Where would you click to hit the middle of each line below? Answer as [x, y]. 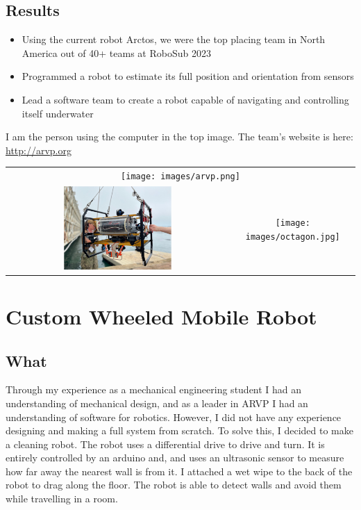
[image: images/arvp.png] [180, 177]
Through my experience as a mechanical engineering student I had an [154, 389]
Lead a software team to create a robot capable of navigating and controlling [185, 99]
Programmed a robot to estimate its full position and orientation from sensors [188, 76]
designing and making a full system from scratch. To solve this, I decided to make [180, 430]
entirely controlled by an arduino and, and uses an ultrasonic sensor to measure [175, 458]
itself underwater [58, 113]
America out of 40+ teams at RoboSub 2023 [116, 52]
